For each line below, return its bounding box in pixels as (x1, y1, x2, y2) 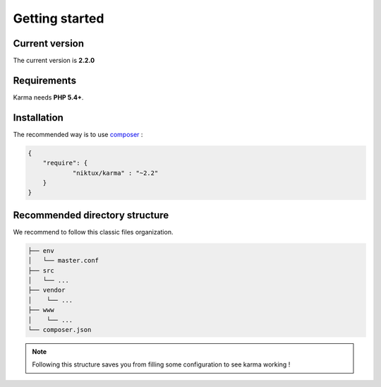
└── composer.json (28, 326, 92, 334)
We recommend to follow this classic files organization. (13, 227, 174, 236)
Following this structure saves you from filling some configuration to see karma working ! (32, 360, 291, 369)
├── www (28, 306, 54, 314)
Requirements (13, 74, 77, 86)
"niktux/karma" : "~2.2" (72, 169, 159, 177)
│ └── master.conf (28, 256, 99, 265)
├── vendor (28, 286, 66, 294)
